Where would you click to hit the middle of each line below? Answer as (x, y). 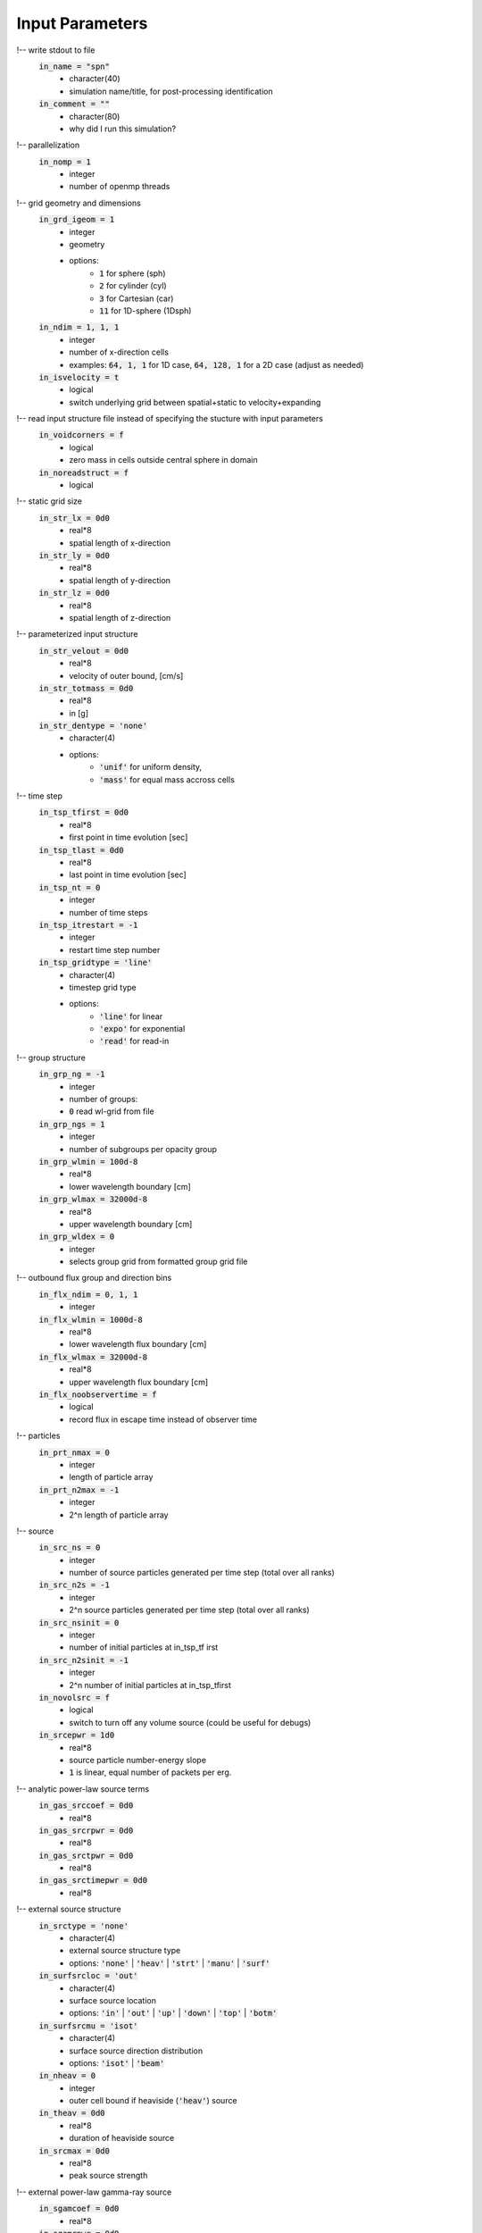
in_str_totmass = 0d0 (86, 688)
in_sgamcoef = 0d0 (79, 2209)
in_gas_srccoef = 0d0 (86, 1806)
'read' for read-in (134, 1041)
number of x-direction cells (119, 352)
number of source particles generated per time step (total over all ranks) (202, 1573)
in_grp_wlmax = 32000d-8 (93, 1200)
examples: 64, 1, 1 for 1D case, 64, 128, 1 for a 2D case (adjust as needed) (216, 364)
